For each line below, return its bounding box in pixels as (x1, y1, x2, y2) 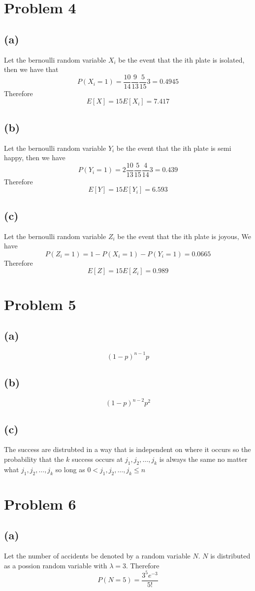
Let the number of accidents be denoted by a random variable (4, 551, 191, 561)
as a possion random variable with (4, 560, 107, 570)
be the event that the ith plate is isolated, (118, 54, 245, 65)
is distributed (210, 551, 251, 561)
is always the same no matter (159, 454, 248, 464)
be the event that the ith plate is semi (116, 142, 231, 153)
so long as (55, 464, 85, 474)
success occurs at (72, 454, 123, 464)
